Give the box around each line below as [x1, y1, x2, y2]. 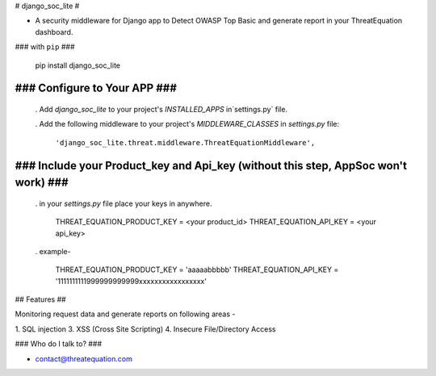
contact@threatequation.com [35, 353, 132, 363]
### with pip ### [15, 42, 76, 52]
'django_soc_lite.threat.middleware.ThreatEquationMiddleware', [55, 138, 316, 147]
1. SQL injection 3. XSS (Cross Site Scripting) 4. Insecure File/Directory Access [15, 324, 276, 334]
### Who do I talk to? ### [15, 339, 103, 349]
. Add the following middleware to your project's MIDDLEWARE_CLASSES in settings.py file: [35, 119, 339, 129]
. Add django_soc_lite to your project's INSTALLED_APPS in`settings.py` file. [35, 104, 288, 114]
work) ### [15, 176, 69, 190]
